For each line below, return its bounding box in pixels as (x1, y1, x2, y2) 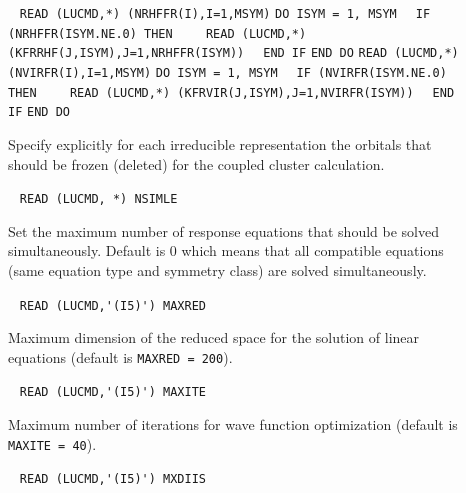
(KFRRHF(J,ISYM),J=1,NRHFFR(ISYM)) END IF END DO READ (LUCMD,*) (8, 46, 459, 61)
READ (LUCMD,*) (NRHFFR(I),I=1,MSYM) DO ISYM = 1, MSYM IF (19, 7, 431, 21)
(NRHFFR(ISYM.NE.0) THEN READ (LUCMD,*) (8, 26, 307, 41)
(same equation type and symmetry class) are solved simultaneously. (8, 259, 427, 280)
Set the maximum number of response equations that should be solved (8, 220, 439, 241)
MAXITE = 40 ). (8, 433, 97, 454)
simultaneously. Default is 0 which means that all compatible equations (8, 240, 444, 261)
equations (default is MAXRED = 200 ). (8, 346, 233, 367)
